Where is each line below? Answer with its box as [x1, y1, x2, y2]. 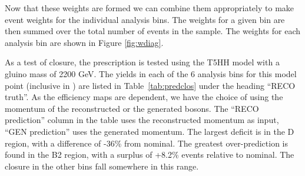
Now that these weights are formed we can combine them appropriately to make [5, 2, 294, 14]
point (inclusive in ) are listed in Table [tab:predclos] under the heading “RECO [5, 79, 296, 91]
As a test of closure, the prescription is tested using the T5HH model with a [5, 56, 280, 68]
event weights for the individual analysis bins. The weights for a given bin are [5, 13, 285, 25]
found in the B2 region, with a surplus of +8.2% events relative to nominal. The [5, 148, 294, 161]
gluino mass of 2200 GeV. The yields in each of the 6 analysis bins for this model [5, 67, 297, 79]
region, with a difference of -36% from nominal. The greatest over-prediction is [5, 137, 289, 149]
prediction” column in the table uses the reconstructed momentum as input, [5, 114, 279, 126]
